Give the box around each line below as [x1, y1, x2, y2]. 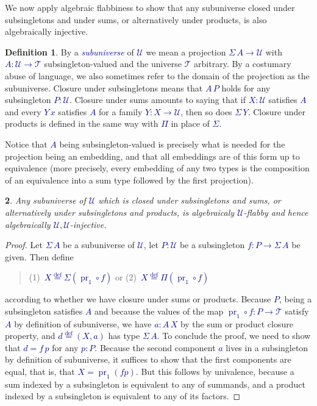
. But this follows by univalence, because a [135, 365, 294, 378]
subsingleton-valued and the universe [44, 57, 182, 70]
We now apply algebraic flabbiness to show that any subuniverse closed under [5, 1, 295, 13]
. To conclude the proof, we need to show [157, 329, 311, 342]
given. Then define [5, 250, 74, 263]
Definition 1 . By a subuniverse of [5, 45, 134, 58]
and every [5, 105, 41, 118]
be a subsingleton [179, 238, 245, 251]
